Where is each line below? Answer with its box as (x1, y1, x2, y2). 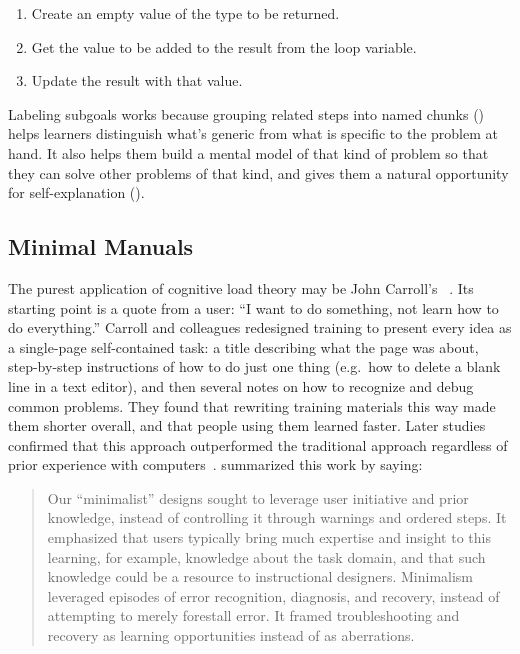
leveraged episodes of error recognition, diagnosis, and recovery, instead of (47, 585, 500, 606)
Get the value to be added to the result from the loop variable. (31, 36, 417, 57)
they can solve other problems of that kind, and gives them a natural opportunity (8, 162, 509, 183)
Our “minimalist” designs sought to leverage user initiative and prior (47, 487, 469, 508)
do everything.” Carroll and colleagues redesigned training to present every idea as (8, 317, 512, 338)
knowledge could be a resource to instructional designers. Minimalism (47, 566, 474, 587)
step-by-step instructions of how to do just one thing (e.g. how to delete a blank (8, 356, 501, 377)
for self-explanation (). (8, 182, 145, 203)
